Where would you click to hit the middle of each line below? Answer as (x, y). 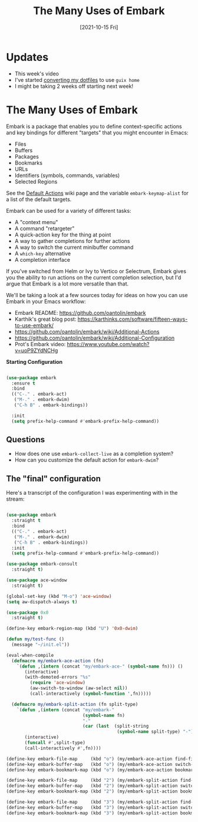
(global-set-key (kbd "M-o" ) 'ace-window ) (59, 596)
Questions (26, 440)
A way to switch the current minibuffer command (74, 247)
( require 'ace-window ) (57, 683)
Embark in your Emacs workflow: (46, 301)
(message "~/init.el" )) (40, 645)
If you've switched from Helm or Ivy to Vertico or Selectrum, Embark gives (96, 271)
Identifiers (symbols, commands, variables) (67, 175)
